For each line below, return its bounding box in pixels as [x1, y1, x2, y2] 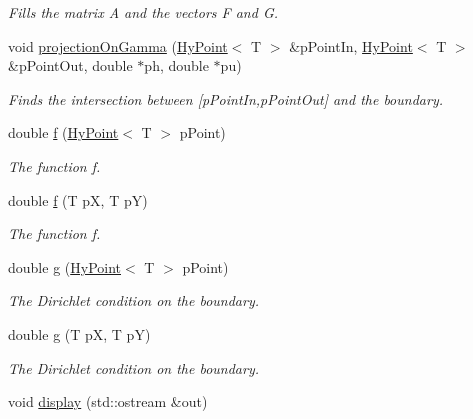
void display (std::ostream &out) [8, 391, 208, 412]
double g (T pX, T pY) [8, 323, 151, 344]
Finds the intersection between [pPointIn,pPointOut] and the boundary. [8, 88, 443, 109]
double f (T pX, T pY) [8, 189, 148, 210]
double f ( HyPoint [8, 122, 119, 143]
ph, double [144, 55, 209, 76]
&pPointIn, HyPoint [289, 35, 413, 56]
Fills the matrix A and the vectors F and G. [8, 2, 279, 22]
